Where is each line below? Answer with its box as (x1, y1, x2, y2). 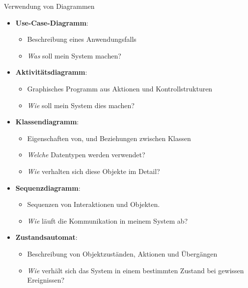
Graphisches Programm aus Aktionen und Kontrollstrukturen (27, 83, 213, 93)
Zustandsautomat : (15, 232, 78, 242)
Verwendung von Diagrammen (4, 1, 95, 11)
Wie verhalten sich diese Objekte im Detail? (27, 166, 160, 176)
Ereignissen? (27, 275, 65, 285)
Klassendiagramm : (15, 116, 79, 127)
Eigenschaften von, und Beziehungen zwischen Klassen (27, 133, 191, 143)
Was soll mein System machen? (27, 50, 121, 60)
